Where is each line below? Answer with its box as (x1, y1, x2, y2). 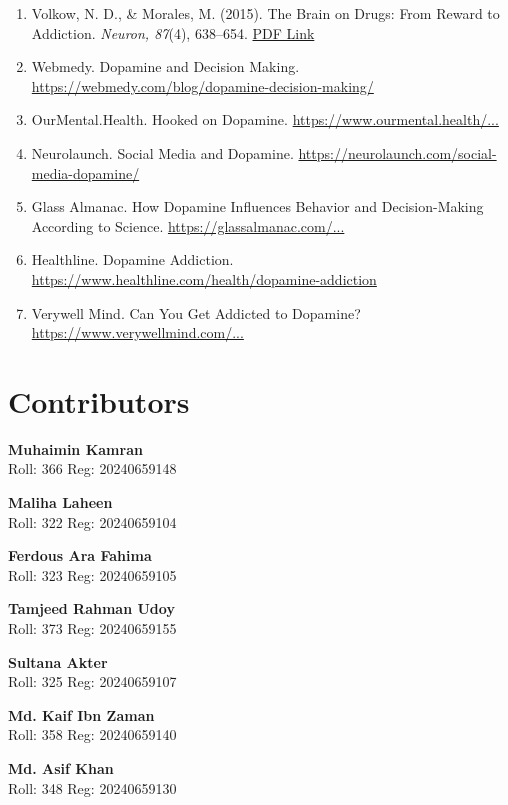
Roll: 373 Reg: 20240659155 (8, 618, 177, 638)
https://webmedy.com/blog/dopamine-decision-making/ (31, 75, 374, 96)
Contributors (8, 380, 190, 421)
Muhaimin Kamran (8, 438, 143, 459)
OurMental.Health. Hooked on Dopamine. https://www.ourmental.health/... (31, 109, 499, 130)
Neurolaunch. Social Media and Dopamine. (31, 142, 294, 163)
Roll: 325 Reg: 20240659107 (8, 671, 177, 692)
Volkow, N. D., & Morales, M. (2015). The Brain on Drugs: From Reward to (31, 3, 500, 23)
